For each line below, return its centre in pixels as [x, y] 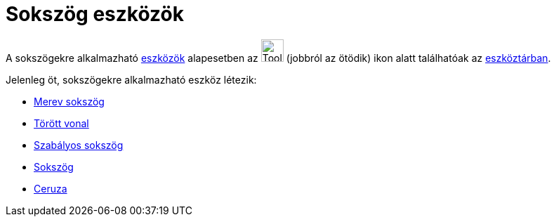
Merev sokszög [69, 101]
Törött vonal [61, 123]
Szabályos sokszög [79, 145]
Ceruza [51, 188]
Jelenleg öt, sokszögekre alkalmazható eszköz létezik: [131, 79]
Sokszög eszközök [95, 14]
